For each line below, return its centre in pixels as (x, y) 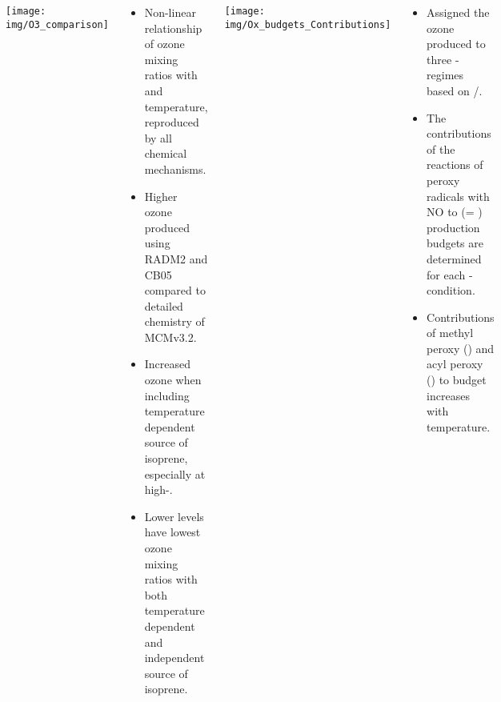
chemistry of (174, 321)
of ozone (164, 44)
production (453, 227)
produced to (456, 44)
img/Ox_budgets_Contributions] (308, 24)
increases (448, 395)
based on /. (455, 90)
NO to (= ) (455, 212)
